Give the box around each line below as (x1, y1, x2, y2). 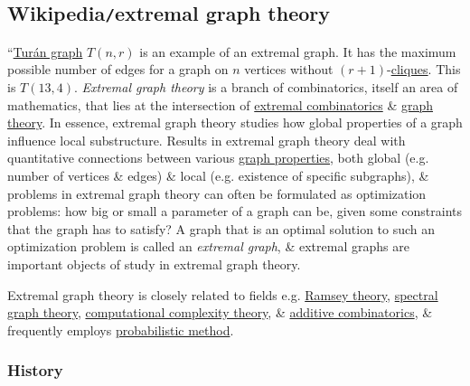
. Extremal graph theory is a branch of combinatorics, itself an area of (73, 77, 458, 96)
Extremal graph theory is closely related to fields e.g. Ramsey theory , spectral (7, 285, 438, 304)
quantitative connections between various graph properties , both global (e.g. (7, 148, 429, 167)
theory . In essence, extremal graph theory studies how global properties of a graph (7, 113, 463, 132)
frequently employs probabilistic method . (7, 320, 234, 339)
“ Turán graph (7, 42, 83, 61)
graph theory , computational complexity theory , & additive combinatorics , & (7, 303, 433, 322)
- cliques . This (387, 60, 461, 79)
